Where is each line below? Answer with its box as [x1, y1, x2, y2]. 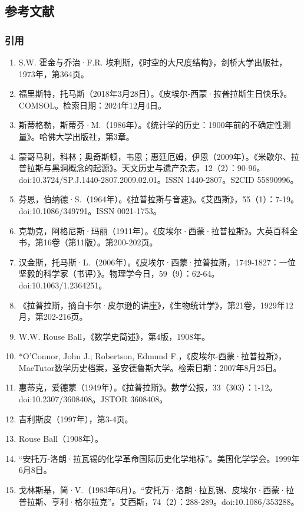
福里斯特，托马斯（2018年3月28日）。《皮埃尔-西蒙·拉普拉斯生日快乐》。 [18, 87, 292, 100]
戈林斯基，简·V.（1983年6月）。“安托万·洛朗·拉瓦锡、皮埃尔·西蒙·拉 [18, 484, 295, 496]
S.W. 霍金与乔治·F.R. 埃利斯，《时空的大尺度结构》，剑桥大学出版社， [18, 56, 288, 68]
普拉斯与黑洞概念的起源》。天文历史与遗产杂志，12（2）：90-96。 [18, 162, 265, 174]
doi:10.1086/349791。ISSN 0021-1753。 [18, 204, 161, 216]
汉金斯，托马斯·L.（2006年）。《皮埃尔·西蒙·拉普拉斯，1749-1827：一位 [18, 255, 296, 268]
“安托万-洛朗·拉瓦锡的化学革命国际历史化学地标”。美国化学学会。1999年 [18, 452, 300, 464]
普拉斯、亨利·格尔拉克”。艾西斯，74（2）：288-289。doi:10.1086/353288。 [18, 495, 299, 507]
